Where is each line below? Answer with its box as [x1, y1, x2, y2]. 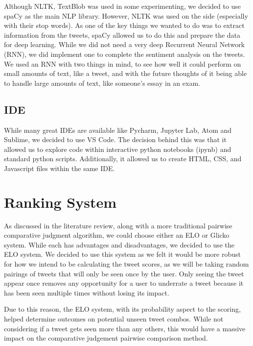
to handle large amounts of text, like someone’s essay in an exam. [4, 77, 200, 88]
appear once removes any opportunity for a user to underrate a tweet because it [4, 278, 244, 288]
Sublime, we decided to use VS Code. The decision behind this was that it [4, 134, 227, 145]
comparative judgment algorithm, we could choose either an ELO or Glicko [4, 230, 230, 240]
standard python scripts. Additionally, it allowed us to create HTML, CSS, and [4, 153, 242, 164]
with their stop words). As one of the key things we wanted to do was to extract [4, 20, 245, 30]
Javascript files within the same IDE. [4, 163, 115, 173]
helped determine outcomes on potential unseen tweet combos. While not [4, 313, 224, 323]
